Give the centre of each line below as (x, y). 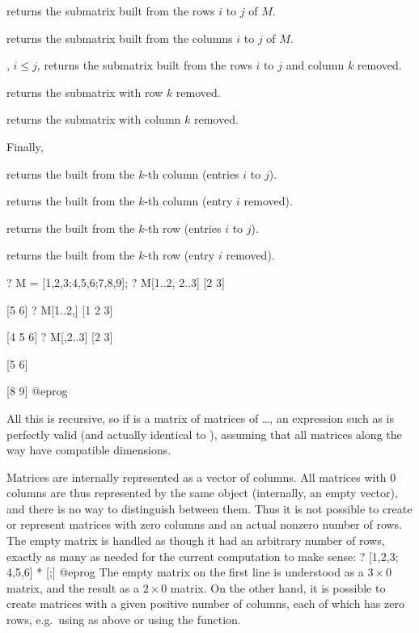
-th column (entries (192, 173)
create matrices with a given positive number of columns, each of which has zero (205, 603)
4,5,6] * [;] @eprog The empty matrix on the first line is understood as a (185, 572)
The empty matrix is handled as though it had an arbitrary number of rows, (196, 540)
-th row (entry (180, 255)
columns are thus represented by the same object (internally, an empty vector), (202, 493)
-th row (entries (183, 228)
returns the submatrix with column (94, 119)
